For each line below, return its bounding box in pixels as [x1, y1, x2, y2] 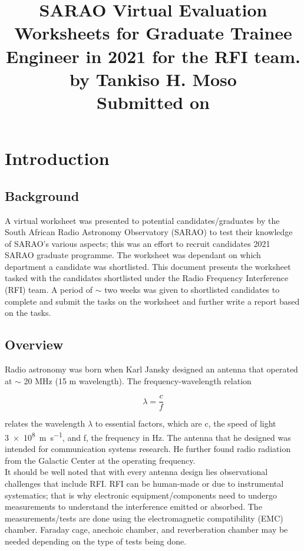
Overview [5, 335, 64, 354]
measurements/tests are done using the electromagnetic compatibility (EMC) [5, 512, 283, 524]
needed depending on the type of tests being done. [5, 534, 187, 547]
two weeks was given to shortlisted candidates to [104, 283, 280, 296]
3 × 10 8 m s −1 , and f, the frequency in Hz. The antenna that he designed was [5, 429, 291, 443]
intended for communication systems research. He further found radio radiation [5, 443, 291, 455]
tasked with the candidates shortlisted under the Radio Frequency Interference [5, 272, 289, 284]
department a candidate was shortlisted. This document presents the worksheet [5, 260, 291, 272]
